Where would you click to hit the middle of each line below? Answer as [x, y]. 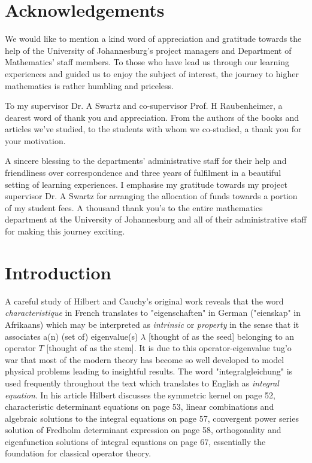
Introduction [58, 272]
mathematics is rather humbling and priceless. [89, 85]
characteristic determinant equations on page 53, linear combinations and [140, 406]
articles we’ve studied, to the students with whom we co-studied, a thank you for [153, 129]
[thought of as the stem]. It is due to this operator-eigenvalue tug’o [169, 348]
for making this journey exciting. [65, 231]
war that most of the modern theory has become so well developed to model [145, 359]
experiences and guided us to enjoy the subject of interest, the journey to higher [152, 73]
